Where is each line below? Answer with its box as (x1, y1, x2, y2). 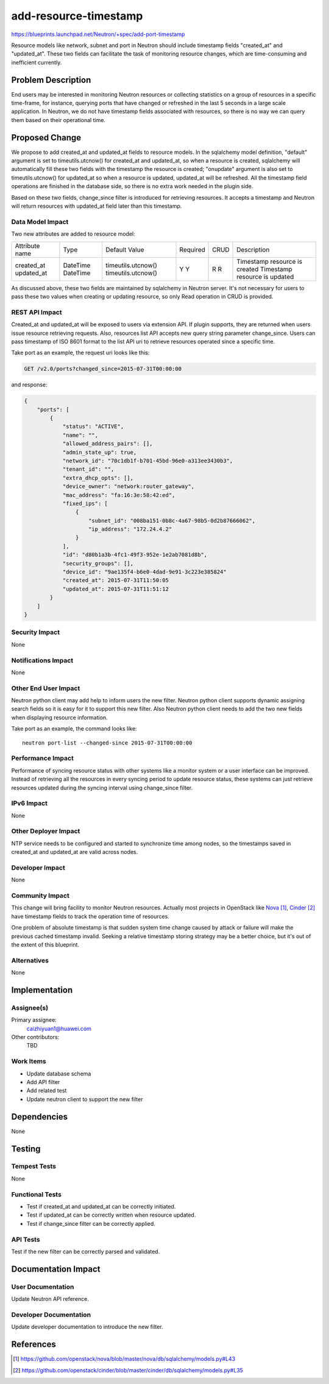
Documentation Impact (11, 1264, 101, 1274)
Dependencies (11, 1112, 68, 1122)
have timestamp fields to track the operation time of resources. (11, 912, 170, 920)
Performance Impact (11, 754, 74, 763)
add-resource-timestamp (11, 9, 143, 23)
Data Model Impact (11, 217, 69, 226)
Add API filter (26, 1079, 60, 1086)
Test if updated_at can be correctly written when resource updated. (26, 1211, 196, 1218)
